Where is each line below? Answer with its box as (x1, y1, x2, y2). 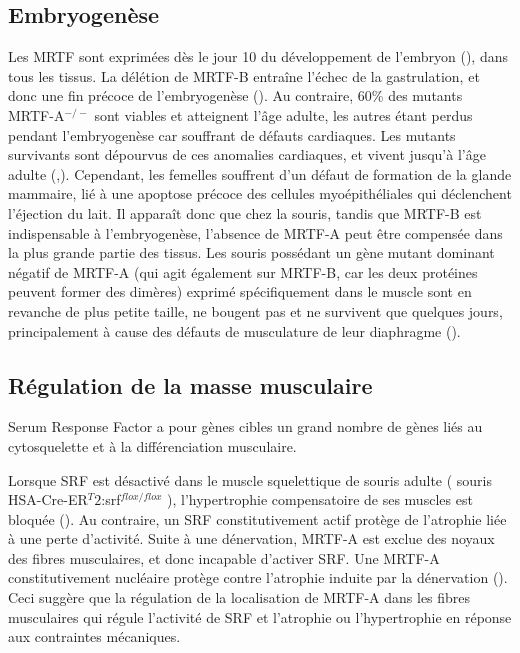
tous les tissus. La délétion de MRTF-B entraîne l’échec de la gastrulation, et (8, 65, 480, 86)
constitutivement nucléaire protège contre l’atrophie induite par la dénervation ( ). (8, 567, 508, 588)
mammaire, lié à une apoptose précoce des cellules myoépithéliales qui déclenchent (8, 183, 512, 204)
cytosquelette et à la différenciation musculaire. (8, 435, 297, 456)
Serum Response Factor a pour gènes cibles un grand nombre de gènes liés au (8, 416, 483, 437)
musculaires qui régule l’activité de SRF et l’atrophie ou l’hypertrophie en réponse (8, 606, 512, 627)
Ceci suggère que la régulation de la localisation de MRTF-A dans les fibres (8, 587, 471, 608)
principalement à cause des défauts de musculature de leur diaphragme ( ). (8, 320, 461, 341)
